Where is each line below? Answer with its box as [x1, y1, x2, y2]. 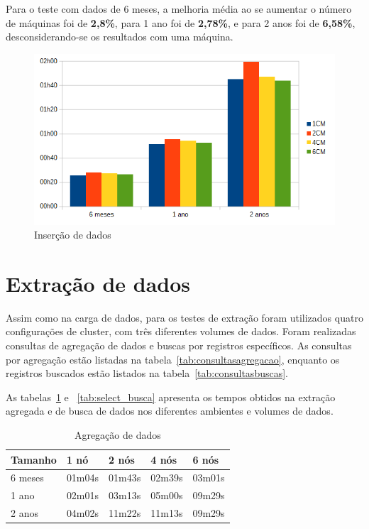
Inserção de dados [34, 227, 111, 242]
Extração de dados [6, 268, 191, 298]
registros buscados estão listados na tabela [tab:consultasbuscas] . [6, 366, 289, 381]
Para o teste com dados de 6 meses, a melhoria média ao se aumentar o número [6, 1, 352, 16]
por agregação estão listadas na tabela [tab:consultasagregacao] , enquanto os [6, 351, 340, 366]
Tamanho [11, 452, 57, 467]
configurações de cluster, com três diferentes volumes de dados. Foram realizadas [6, 324, 356, 339]
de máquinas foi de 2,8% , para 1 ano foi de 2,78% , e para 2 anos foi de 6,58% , [6, 15, 356, 30]
